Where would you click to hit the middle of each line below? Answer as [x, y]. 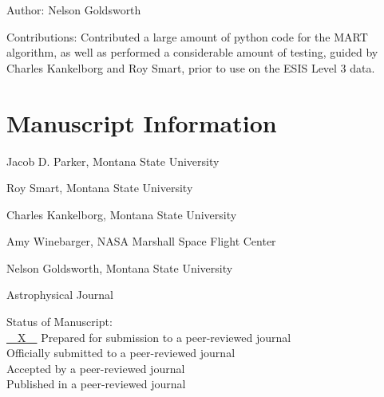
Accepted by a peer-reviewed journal [96, 368]
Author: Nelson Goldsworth [74, 10]
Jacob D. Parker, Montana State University [113, 161]
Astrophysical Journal [60, 295]
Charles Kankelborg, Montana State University [122, 214]
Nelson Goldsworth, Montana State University [120, 267]
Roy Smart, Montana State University [100, 188]
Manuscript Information [142, 122]
